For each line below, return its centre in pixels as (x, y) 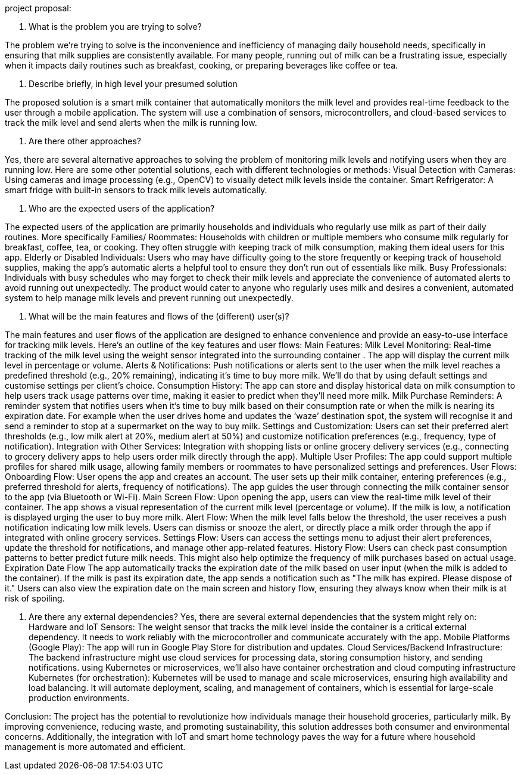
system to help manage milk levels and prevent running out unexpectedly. (149, 298)
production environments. (79, 698)
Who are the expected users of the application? (122, 208)
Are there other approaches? (85, 141)
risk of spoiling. (35, 598)
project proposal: (38, 8)
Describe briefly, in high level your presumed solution (133, 84)
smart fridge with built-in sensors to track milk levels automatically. (136, 190)
